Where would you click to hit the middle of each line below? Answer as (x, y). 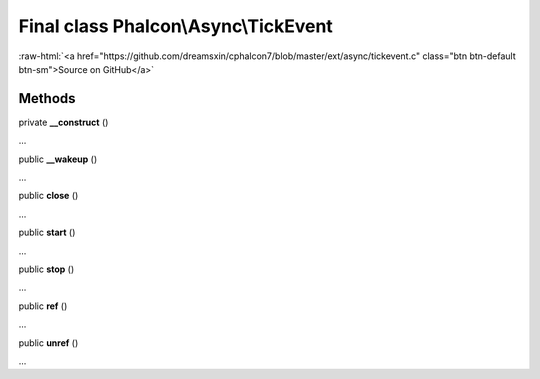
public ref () (43, 306)
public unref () (48, 342)
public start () (47, 232)
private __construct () (63, 122)
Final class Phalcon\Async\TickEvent (176, 26)
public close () (48, 196)
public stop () (46, 269)
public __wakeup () (58, 159)
